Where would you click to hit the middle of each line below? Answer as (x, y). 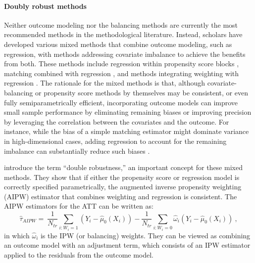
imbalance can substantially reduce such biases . (77, 151)
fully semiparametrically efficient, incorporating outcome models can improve (121, 102)
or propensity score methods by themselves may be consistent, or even (142, 92)
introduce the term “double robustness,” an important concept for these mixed (123, 167)
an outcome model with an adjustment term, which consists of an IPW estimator (127, 245)
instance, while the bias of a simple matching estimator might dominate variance (127, 131)
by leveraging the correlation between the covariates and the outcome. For (117, 121)
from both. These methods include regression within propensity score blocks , (122, 64)
